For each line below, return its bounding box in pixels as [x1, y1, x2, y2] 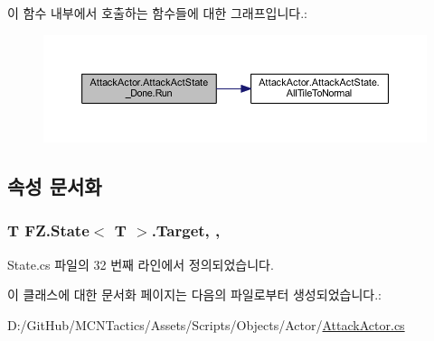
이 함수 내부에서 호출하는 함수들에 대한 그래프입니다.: [7, 4, 307, 22]
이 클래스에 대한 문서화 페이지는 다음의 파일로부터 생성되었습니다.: [7, 285, 382, 304]
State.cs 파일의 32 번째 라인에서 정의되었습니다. [7, 254, 274, 273]
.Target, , [151, 219, 221, 242]
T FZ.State [7, 219, 90, 242]
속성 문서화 [7, 172, 102, 200]
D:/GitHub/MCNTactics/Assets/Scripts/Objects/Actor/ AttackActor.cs [7, 315, 405, 334]
